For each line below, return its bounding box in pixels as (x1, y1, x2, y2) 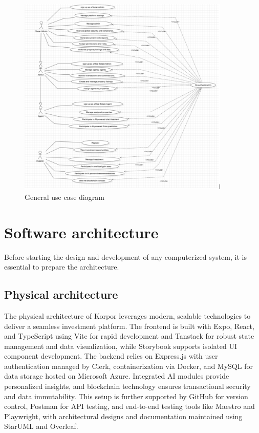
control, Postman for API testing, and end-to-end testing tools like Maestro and (4, 401, 255, 411)
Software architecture (4, 221, 159, 242)
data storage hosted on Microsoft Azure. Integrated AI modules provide (4, 370, 229, 381)
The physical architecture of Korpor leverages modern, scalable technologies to (4, 310, 251, 321)
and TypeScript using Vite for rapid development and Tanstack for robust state (4, 331, 254, 341)
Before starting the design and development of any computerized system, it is (4, 251, 247, 262)
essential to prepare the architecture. (4, 261, 119, 272)
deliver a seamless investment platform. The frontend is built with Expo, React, (4, 320, 254, 331)
